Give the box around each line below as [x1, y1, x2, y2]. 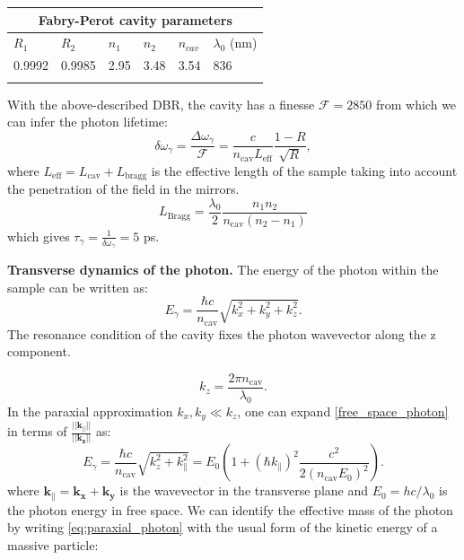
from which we [375, 94, 457, 113]
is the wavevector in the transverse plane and [119, 481, 369, 500]
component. [7, 342, 71, 361]
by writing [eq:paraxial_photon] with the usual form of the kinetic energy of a [7, 518, 438, 537]
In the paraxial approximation [7, 401, 173, 420]
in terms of [7, 422, 67, 441]
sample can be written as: [7, 277, 148, 296]
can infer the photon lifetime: [7, 112, 168, 131]
